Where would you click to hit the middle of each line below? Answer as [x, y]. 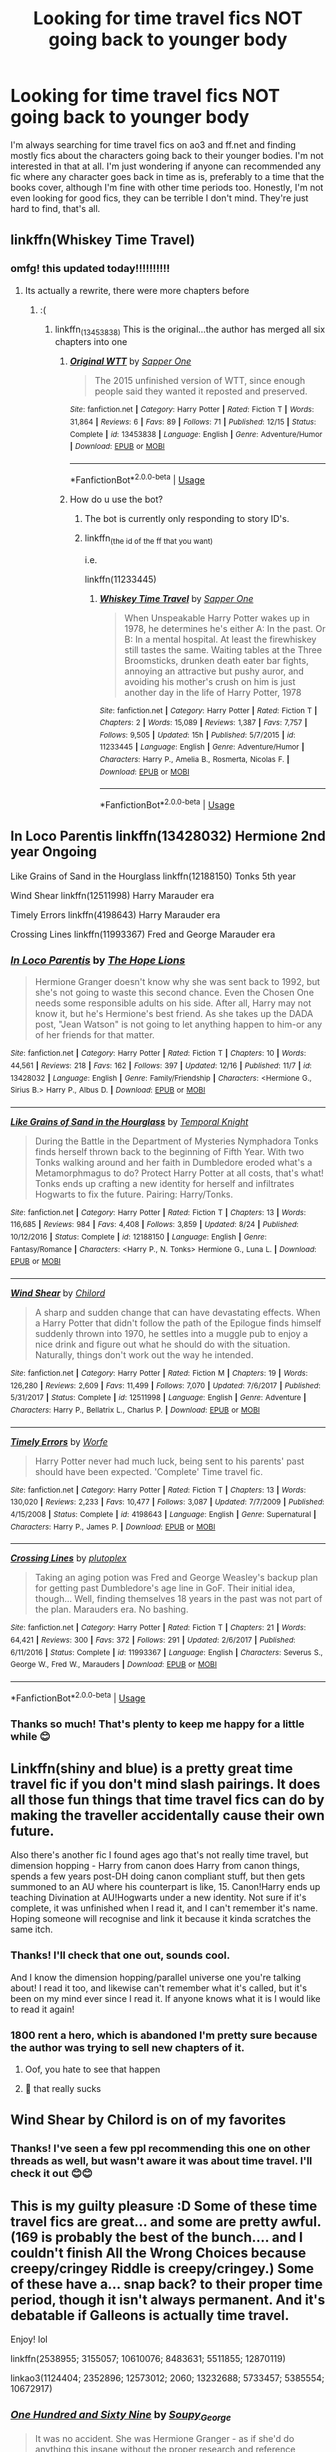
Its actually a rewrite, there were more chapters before [137, 290]
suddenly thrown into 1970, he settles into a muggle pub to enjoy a [171, 1334]
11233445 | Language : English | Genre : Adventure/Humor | [202, 747]
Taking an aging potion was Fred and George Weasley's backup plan [176, 1578]
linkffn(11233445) [120, 579]
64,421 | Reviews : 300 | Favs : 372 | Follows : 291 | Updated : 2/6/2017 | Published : [153, 1640]
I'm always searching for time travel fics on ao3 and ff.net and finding [153, 144]
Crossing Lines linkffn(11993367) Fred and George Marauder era [143, 934]
